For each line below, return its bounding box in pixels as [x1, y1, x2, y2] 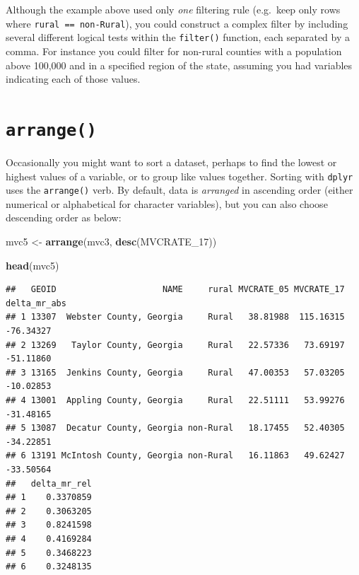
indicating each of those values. [6, 71, 141, 86]
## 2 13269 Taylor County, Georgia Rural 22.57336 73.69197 [6, 339, 345, 350]
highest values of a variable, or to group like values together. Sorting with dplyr [6, 168, 353, 183]
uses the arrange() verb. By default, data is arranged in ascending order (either [6, 182, 353, 197]
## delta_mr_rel [6, 478, 92, 489]
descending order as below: [6, 210, 122, 225]
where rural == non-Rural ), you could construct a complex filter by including [6, 16, 348, 30]
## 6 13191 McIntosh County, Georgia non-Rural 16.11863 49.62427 [6, 451, 345, 461]
